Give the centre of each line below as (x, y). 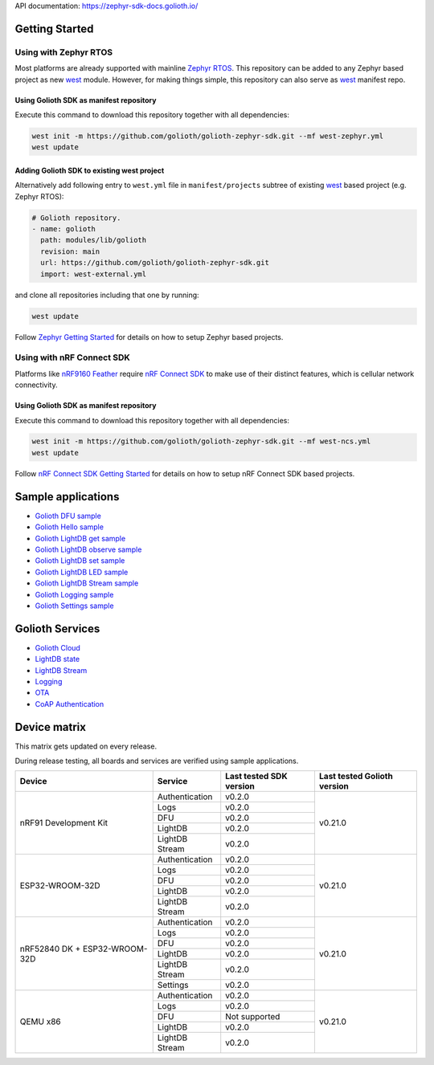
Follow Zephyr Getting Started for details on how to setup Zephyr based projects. (149, 337)
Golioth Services (57, 628)
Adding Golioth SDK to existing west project (90, 170)
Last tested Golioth (356, 777)
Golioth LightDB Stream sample (87, 583)
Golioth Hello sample (70, 527)
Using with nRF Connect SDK (72, 357)
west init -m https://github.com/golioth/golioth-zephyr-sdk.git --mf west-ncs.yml (201, 441)
